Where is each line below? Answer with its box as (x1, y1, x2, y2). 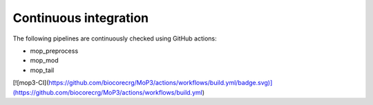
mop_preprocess (30, 47, 79, 55)
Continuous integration (12, 10, 149, 25)
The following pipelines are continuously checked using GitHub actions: (12, 34, 217, 43)
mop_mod (30, 56, 59, 65)
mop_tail (30, 66, 55, 74)
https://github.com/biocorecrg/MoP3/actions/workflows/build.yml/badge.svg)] (48, 79, 273, 87)
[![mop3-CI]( (12, 79, 49, 87)
